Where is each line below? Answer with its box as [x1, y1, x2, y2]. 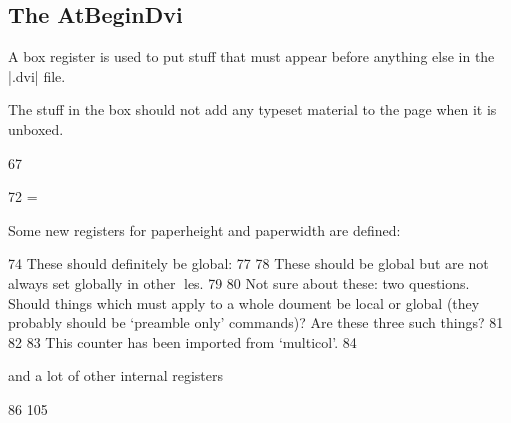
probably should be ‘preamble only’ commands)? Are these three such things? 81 [8, 312, 504, 333]
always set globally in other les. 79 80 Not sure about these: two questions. [8, 272, 470, 293]
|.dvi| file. [8, 65, 66, 86]
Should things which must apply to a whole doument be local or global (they [8, 292, 480, 313]
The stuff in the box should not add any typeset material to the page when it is [8, 99, 497, 120]
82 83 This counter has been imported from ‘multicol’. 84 [8, 331, 357, 352]
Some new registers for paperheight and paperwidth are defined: [8, 219, 401, 240]
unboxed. [8, 118, 64, 139]
